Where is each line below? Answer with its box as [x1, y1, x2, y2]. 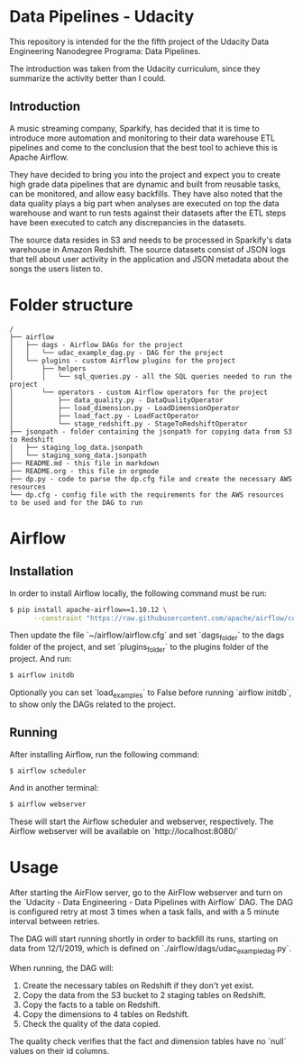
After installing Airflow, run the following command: [9, 748, 200, 759]
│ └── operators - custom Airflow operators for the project [9, 388, 269, 397]
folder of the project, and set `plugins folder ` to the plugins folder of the [9, 642, 269, 655]
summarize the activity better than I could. [9, 72, 167, 83]
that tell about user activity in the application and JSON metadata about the [9, 253, 289, 264]
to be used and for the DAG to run [9, 498, 143, 507]
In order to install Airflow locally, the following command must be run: [9, 588, 268, 599]
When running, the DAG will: [9, 963, 115, 973]
